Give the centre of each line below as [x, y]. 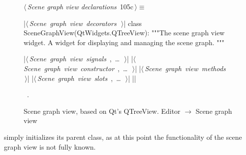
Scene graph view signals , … [75, 59]
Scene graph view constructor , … [76, 68]
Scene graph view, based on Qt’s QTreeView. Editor [102, 111]
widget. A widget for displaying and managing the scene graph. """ [124, 42]
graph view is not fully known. [50, 146]
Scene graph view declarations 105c [80, 6]
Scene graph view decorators [73, 23]
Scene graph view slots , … [79, 78]
